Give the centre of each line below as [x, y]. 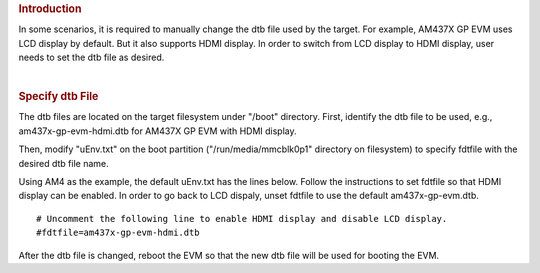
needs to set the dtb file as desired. [91, 57]
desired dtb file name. [63, 163]
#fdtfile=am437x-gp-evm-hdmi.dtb [118, 233]
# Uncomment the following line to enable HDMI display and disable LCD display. [242, 218]
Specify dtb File [58, 97]
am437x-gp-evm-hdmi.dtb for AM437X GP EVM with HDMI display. [157, 131]
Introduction [50, 8]
